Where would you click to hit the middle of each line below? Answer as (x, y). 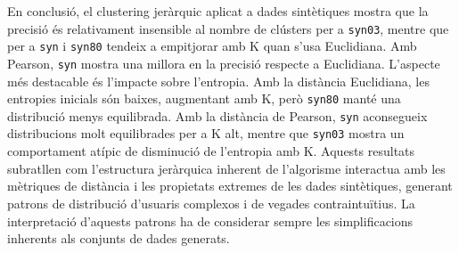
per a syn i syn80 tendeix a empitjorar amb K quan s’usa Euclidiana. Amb (212, 46)
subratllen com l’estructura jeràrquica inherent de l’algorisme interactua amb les (226, 168)
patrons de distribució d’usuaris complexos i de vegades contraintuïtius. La (211, 203)
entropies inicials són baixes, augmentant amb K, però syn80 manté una (204, 98)
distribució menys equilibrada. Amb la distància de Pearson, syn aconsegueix (217, 115)
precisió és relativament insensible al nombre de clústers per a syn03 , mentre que (228, 28)
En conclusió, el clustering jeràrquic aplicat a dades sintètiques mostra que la (218, 11)
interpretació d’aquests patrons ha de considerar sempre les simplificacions (210, 220)
